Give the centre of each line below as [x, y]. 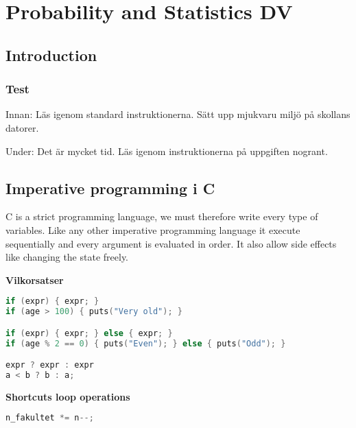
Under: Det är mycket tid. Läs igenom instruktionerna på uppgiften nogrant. [167, 151]
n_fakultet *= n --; [50, 418]
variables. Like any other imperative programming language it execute [153, 229]
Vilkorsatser [35, 280]
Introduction [51, 55]
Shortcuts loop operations [68, 396]
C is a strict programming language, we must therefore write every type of [162, 216]
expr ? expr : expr [50, 365]
